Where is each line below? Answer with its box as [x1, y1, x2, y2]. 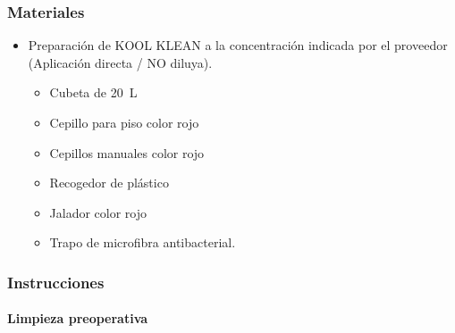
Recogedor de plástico [49, 173, 169, 192]
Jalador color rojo [49, 203, 147, 221]
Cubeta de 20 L [49, 83, 138, 102]
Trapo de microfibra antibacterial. [49, 233, 236, 252]
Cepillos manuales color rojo [49, 143, 205, 162]
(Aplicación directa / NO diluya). [28, 53, 213, 71]
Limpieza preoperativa [7, 309, 148, 328]
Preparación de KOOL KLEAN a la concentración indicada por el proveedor [28, 36, 448, 54]
